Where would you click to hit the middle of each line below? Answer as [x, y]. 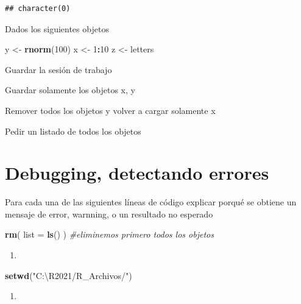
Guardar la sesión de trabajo [58, 69]
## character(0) [38, 9]
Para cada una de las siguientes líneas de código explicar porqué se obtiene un [151, 202]
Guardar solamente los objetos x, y [70, 90]
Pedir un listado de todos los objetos [73, 131]
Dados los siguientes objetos [57, 28]
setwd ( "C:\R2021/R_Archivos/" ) [69, 275]
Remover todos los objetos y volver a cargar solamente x [110, 110]
